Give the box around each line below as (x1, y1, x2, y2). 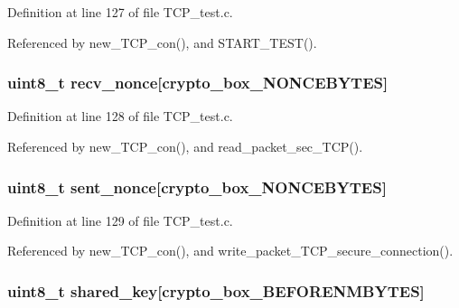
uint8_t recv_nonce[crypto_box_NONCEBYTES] (7, 71, 389, 94)
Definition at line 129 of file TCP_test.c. (7, 210, 233, 229)
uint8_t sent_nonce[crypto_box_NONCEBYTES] (7, 175, 387, 198)
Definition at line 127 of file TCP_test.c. (7, 3, 233, 21)
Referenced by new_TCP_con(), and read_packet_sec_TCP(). (7, 137, 363, 155)
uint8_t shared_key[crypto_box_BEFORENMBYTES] (7, 279, 425, 302)
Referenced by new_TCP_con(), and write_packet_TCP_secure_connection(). (7, 241, 454, 260)
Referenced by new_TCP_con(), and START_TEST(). (7, 33, 317, 51)
